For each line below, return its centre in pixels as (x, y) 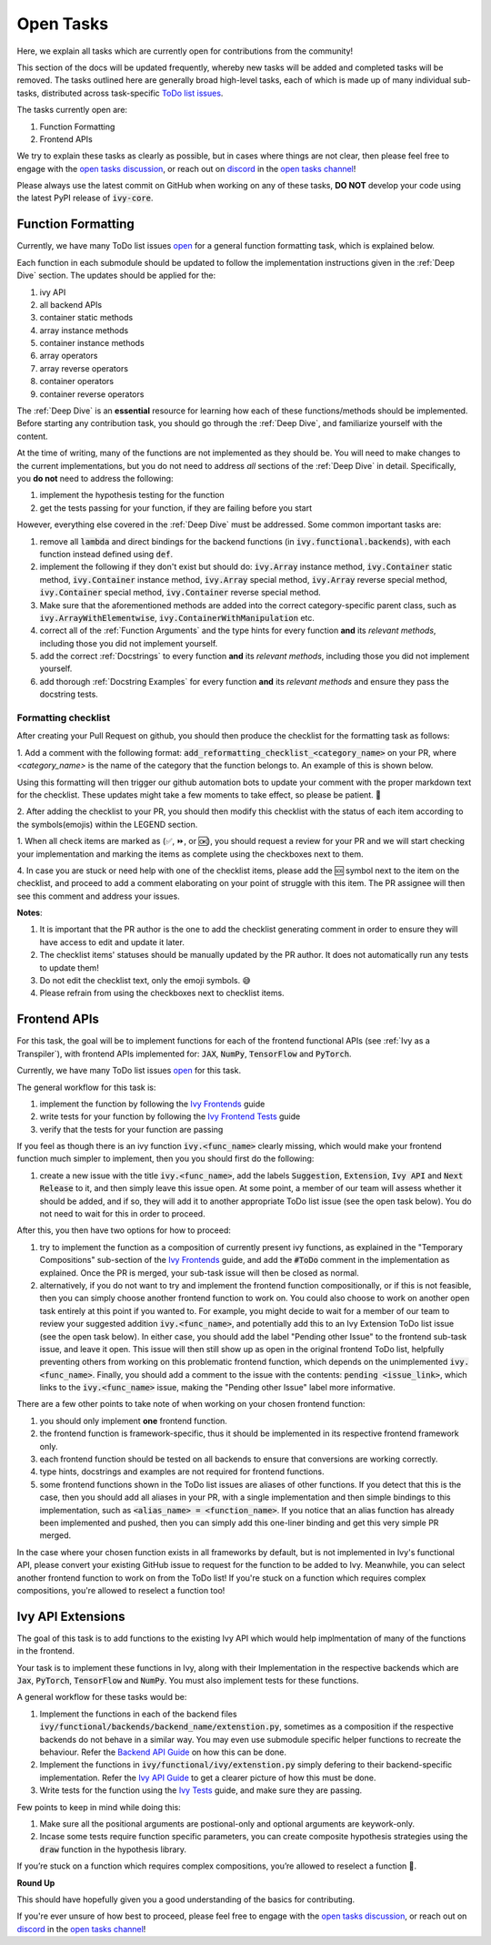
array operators (69, 356)
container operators (76, 382)
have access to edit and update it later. (112, 942)
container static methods (86, 318)
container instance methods (92, 343)
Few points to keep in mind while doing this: (99, 1807)
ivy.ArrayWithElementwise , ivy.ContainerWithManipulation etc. (177, 617)
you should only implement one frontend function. (133, 1421)
